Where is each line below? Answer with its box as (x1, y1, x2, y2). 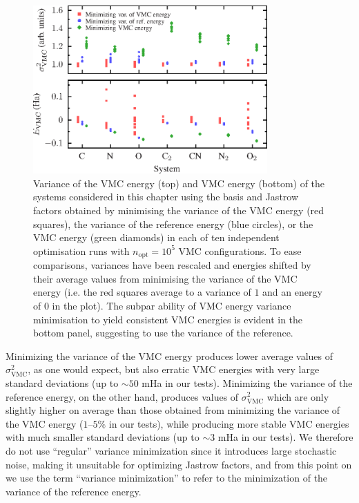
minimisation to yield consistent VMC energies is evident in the (33, 312, 303, 326)
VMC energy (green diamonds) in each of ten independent (33, 230, 280, 245)
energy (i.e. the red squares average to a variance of (33, 285, 251, 299)
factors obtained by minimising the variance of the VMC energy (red (33, 202, 324, 217)
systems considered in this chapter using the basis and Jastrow (33, 189, 299, 204)
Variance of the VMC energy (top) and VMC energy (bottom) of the (33, 175, 325, 190)
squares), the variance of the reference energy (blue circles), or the (33, 216, 313, 231)
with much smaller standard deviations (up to (6, 430, 200, 444)
